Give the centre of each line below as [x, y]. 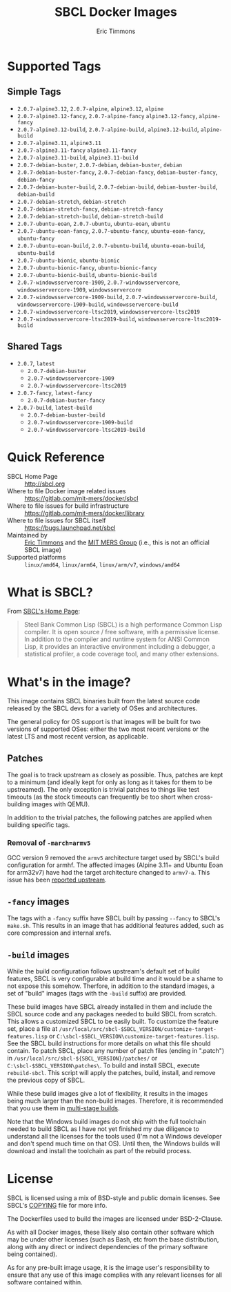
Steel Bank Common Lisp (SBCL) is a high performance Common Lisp [123, 625]
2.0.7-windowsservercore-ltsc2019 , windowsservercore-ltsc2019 [109, 311]
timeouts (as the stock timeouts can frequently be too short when [100, 797]
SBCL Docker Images [116, 12]
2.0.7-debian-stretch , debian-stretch [71, 201]
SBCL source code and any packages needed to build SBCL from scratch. [112, 1014]
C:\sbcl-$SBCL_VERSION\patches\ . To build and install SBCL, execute [103, 1065]
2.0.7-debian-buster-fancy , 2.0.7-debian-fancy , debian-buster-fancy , [117, 172]
